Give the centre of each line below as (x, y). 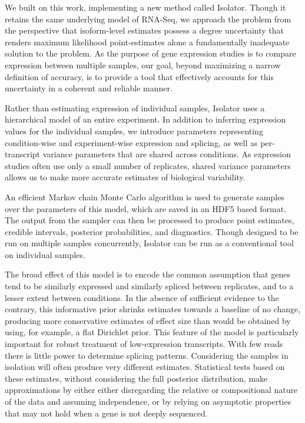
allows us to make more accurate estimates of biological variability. (125, 177)
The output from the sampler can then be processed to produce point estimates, (150, 220)
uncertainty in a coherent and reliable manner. (89, 88)
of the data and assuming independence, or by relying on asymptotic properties (148, 401)
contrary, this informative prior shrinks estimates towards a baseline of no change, (153, 309)
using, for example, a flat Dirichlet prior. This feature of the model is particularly (152, 332)
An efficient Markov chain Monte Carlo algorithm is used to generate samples (145, 196)
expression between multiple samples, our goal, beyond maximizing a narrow (143, 65)
